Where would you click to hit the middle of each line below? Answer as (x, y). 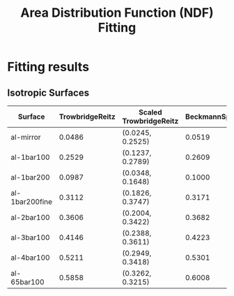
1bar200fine (32, 202)
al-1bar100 (30, 157)
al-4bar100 (30, 258)
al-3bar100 (30, 237)
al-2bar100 (30, 217)
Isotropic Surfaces (48, 92)
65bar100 (28, 282)
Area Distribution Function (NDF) (117, 13)
